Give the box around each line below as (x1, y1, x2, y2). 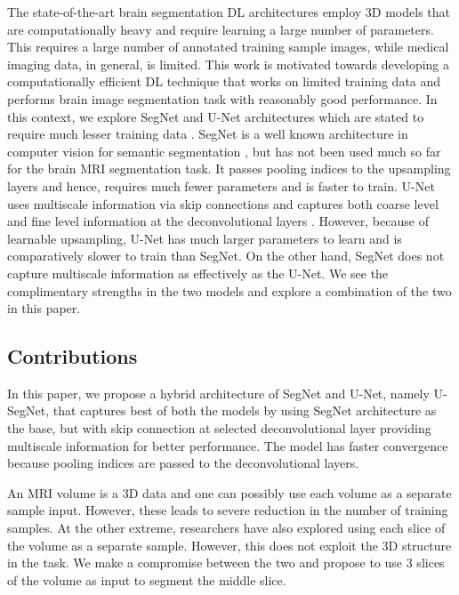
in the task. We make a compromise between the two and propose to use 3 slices (7, 553, 445, 572)
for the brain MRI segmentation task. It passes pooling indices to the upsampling (7, 159, 451, 178)
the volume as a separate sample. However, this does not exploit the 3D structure (7, 535, 452, 554)
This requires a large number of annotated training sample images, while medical (7, 37, 449, 56)
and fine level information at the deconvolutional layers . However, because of (7, 212, 429, 230)
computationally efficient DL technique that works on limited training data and (7, 72, 441, 91)
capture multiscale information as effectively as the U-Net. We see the (7, 263, 389, 282)
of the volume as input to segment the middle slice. (7, 570, 286, 589)
